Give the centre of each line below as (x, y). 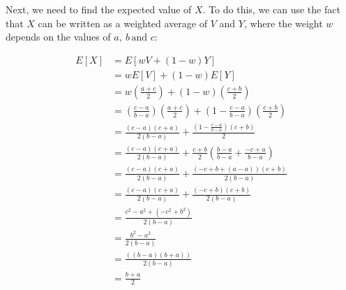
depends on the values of (58, 37)
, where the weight (283, 23)
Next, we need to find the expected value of (99, 9)
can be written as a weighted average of (122, 23)
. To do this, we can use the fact (271, 9)
